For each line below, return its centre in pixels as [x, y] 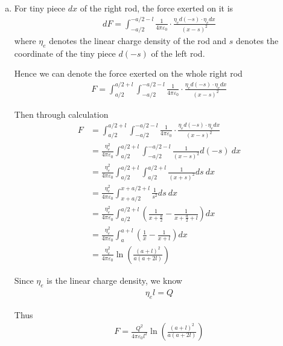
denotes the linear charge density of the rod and [138, 40]
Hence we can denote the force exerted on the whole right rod [128, 73]
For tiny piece [40, 8]
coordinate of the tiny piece [65, 53]
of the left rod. [178, 53]
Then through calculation [61, 114]
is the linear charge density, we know [114, 280]
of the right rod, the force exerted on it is [157, 8]
